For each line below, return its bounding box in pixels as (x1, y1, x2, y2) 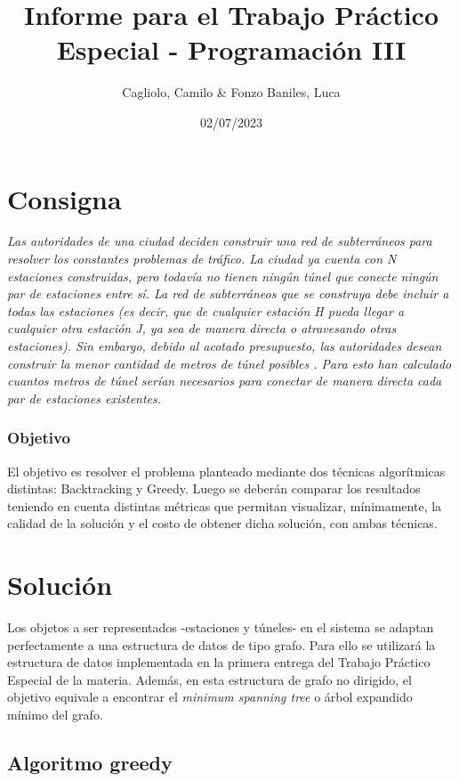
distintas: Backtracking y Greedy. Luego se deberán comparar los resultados (7, 479, 421, 498)
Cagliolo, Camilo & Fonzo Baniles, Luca (122, 83, 341, 102)
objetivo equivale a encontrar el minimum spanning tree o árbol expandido (7, 687, 413, 706)
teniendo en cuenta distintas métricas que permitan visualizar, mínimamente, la (7, 496, 442, 515)
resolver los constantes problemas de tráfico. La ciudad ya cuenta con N (7, 249, 397, 268)
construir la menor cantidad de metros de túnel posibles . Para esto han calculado (7, 354, 452, 372)
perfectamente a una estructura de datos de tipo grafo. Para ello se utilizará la (7, 635, 436, 654)
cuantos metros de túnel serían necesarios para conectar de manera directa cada (7, 371, 442, 390)
